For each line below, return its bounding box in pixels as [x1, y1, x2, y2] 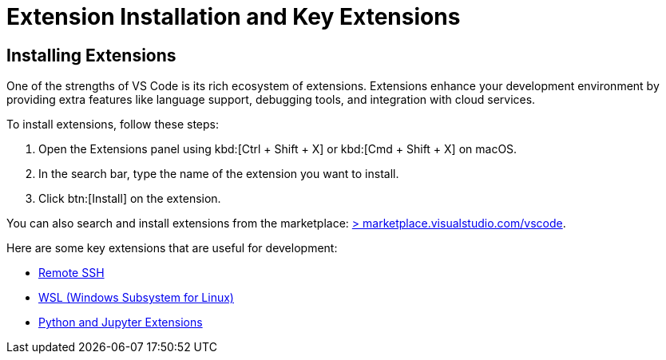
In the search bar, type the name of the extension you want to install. [38, 167, 399, 181]
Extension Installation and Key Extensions [6, 3, 461, 30]
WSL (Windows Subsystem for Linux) [38, 291, 234, 305]
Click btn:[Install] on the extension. [38, 192, 221, 206]
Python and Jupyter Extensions [38, 315, 203, 330]
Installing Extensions [6, 45, 176, 65]
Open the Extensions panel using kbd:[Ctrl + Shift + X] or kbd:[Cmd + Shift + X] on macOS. [38, 142, 517, 156]
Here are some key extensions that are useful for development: [6, 241, 338, 255]
